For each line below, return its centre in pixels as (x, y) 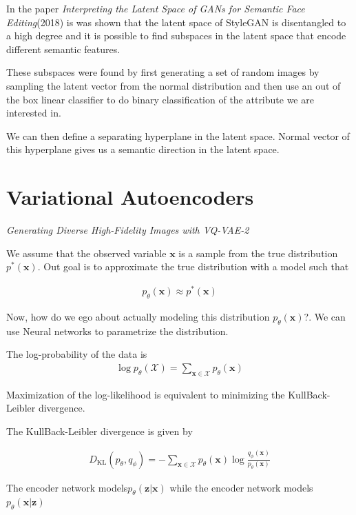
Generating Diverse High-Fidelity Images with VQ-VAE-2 (128, 230)
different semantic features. (63, 49)
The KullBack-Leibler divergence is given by (100, 431)
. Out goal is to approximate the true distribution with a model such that (193, 266)
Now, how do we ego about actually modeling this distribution (138, 316)
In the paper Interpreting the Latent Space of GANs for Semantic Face (156, 8)
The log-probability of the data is (77, 354)
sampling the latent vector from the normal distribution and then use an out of (174, 85)
